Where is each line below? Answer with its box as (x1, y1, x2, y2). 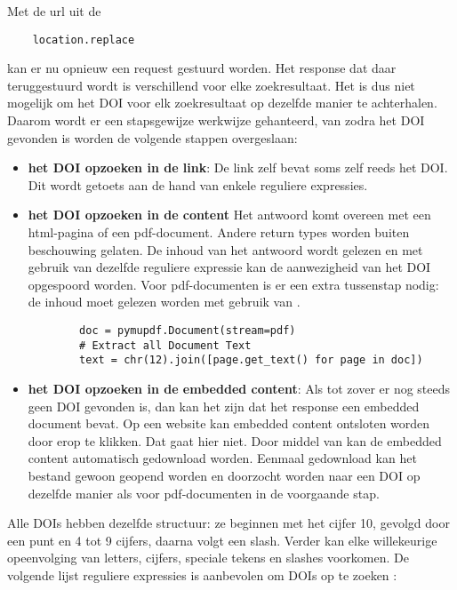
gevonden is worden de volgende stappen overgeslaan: (7, 128, 298, 147)
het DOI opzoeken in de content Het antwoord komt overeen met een (28, 205, 431, 224)
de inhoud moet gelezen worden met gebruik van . (28, 292, 301, 311)
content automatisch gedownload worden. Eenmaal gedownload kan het (28, 449, 417, 467)
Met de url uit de (7, 2, 101, 20)
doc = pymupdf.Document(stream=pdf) (79, 323, 296, 337)
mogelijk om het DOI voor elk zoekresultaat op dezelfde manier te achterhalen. (7, 93, 437, 112)
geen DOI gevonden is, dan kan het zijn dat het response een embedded (28, 396, 420, 415)
